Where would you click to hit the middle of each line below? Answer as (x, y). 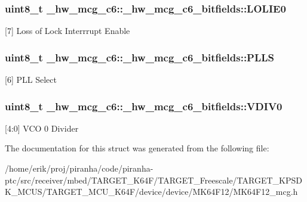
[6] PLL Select (31, 80)
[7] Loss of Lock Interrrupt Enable (67, 31)
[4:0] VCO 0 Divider (42, 128)
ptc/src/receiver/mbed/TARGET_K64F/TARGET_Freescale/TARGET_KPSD (153, 180)
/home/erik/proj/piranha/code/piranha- (79, 168)
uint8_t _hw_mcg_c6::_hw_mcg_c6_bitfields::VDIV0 (144, 106)
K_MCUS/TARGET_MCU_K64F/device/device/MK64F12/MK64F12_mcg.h (151, 192)
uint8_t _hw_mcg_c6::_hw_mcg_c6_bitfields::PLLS (140, 57)
